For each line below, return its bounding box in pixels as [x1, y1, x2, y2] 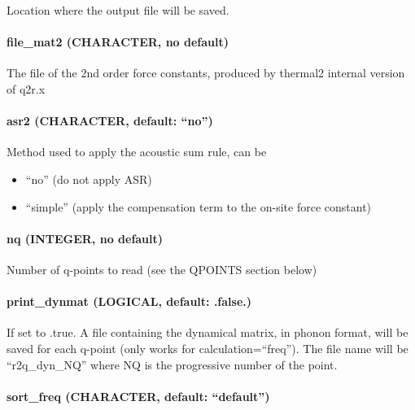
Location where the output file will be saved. [7, 2, 229, 18]
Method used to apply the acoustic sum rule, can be [7, 143, 267, 160]
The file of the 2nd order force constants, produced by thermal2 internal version [7, 64, 405, 81]
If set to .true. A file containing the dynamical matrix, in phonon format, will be [7, 324, 408, 341]
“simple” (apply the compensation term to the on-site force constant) [25, 198, 372, 215]
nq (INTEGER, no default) [7, 229, 164, 246]
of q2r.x [7, 80, 46, 97]
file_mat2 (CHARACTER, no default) [7, 33, 229, 50]
